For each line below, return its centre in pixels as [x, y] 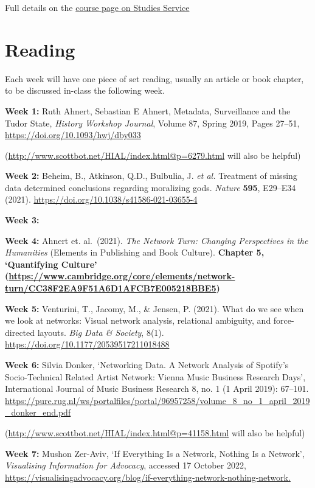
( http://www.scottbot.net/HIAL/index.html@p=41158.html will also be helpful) [155, 432]
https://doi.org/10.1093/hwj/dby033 [73, 135]
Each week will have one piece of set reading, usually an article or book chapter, [154, 78]
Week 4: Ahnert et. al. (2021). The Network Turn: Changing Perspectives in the [157, 240]
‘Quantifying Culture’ [51, 264]
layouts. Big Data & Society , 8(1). [101, 332]
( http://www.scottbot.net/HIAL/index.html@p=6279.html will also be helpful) [153, 155]
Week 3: [22, 220]
